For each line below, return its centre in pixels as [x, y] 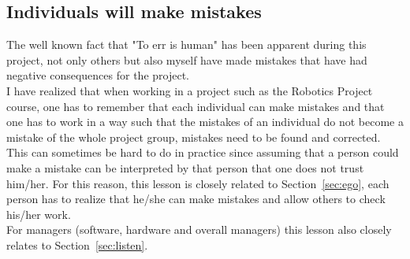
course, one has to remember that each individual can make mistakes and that [196, 106]
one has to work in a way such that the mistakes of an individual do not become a [205, 122]
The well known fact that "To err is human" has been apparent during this [186, 44]
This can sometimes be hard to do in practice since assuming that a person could [203, 152]
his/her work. [39, 214]
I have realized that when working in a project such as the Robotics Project [190, 90]
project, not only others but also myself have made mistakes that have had [187, 59]
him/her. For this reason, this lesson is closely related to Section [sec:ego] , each [198, 183]
